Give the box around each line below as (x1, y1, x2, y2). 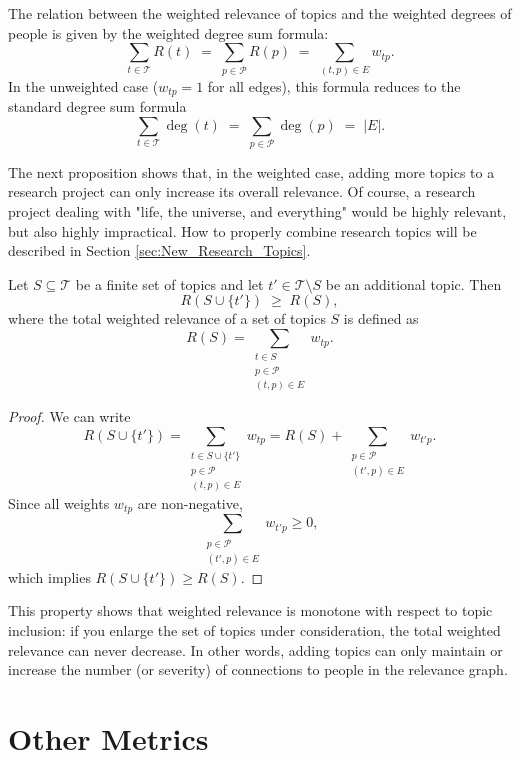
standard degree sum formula (8, 95, 187, 116)
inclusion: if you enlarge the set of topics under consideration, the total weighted (8, 620, 501, 641)
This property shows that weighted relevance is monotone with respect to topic (8, 600, 493, 621)
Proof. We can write (8, 406, 131, 427)
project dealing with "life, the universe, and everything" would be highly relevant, (8, 201, 507, 222)
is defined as (343, 308, 419, 329)
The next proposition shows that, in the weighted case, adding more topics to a (8, 161, 495, 182)
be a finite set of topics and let (75, 273, 264, 294)
